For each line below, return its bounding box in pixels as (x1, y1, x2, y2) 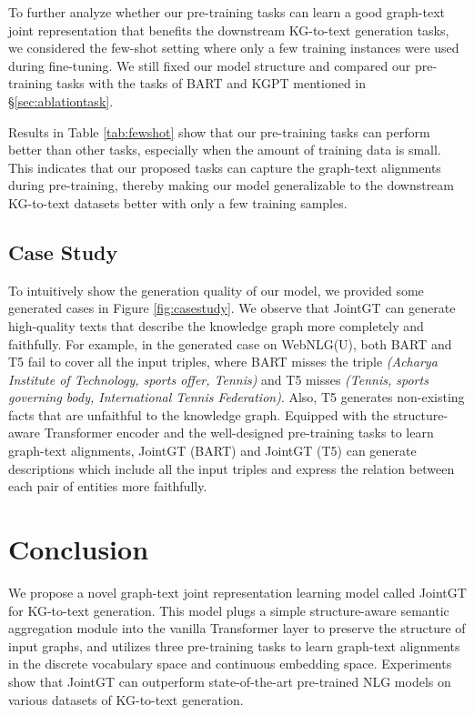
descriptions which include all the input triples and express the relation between (8, 458, 455, 478)
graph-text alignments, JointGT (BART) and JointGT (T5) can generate (8, 441, 417, 460)
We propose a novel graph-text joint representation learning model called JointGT (8, 582, 467, 601)
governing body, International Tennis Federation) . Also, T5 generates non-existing (8, 388, 465, 407)
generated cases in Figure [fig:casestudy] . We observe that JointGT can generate (8, 298, 456, 317)
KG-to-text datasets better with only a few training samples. (8, 193, 348, 212)
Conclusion (8, 530, 149, 568)
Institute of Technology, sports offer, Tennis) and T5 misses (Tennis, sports (8, 369, 429, 388)
